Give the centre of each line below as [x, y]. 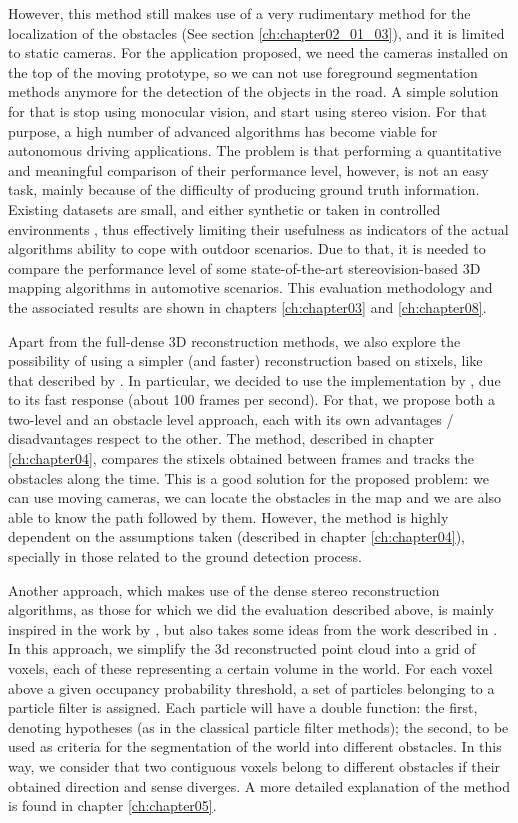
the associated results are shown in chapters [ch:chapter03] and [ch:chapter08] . [247, 306]
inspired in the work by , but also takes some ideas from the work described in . [253, 628]
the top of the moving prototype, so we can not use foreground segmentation [243, 71]
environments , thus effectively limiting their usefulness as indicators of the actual [258, 228]
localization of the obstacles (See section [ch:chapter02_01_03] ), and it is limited [256, 32]
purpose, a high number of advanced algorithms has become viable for [223, 130]
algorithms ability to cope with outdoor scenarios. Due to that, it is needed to [247, 248]
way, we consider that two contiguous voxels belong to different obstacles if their [254, 765]
